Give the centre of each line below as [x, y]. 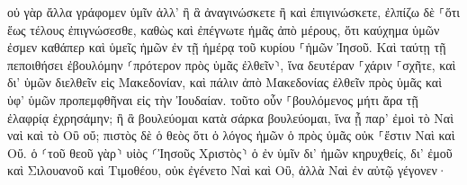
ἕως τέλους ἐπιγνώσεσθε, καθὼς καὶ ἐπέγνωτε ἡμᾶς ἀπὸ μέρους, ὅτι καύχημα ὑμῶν [224, 29]
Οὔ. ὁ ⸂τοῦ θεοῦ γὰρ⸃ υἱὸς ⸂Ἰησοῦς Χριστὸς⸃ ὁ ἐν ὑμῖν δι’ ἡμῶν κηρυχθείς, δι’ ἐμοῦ [230, 152]
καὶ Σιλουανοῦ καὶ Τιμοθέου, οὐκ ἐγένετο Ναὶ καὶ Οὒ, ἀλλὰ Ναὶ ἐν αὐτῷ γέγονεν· [227, 170]
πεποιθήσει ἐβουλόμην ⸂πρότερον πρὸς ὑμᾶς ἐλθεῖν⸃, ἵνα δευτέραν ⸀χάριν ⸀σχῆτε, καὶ [232, 64]
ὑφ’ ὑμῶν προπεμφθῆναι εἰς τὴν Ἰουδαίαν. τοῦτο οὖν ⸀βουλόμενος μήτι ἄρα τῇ [213, 99]
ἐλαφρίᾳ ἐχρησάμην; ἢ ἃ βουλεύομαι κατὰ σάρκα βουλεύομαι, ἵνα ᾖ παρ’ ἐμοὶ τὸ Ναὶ [230, 117]
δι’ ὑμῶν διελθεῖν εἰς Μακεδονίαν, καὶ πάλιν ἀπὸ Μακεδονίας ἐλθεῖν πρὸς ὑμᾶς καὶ [225, 82]
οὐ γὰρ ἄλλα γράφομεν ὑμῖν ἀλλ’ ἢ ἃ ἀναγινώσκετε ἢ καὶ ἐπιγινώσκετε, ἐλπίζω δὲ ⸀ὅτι [234, 12]
